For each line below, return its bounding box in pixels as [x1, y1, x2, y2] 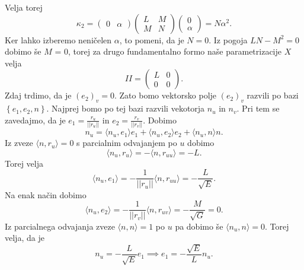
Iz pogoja [213, 33, 248, 46]
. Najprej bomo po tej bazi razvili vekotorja [46, 102, 205, 115]
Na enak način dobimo [5, 188, 87, 201]
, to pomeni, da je [119, 33, 184, 46]
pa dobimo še [175, 220, 223, 232]
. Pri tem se [236, 102, 280, 115]
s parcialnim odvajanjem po [76, 136, 177, 149]
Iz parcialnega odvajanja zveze [5, 220, 115, 232]
